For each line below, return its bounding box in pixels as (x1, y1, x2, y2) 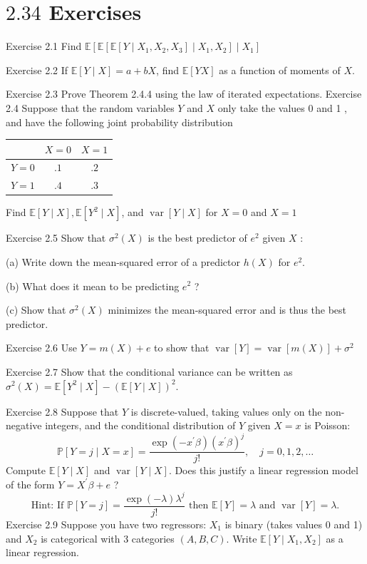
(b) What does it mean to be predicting (6, 278, 180, 293)
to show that (154, 340, 210, 355)
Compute (6, 463, 46, 478)
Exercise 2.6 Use (6, 340, 77, 355)
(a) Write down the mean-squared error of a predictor (6, 254, 240, 269)
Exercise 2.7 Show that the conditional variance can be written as (6, 364, 293, 379)
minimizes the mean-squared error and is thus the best (108, 302, 347, 317)
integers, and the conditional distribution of (45, 418, 236, 433)
